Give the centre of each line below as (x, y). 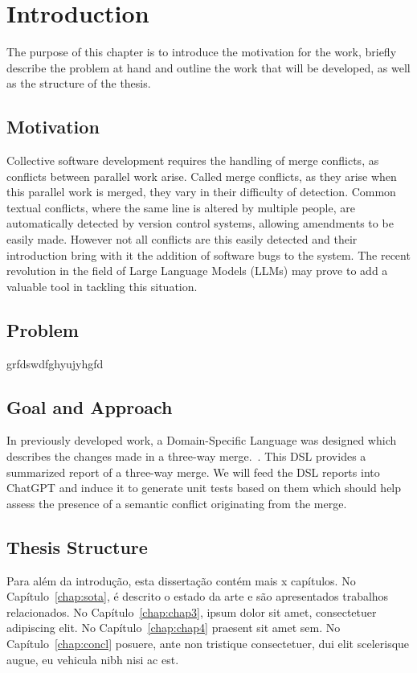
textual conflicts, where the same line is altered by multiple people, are (181, 207)
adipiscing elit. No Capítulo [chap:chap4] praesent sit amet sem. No (174, 628)
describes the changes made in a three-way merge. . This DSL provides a (186, 456)
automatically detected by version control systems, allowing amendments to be (200, 223)
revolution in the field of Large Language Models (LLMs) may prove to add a (197, 271)
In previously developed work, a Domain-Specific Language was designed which (202, 440)
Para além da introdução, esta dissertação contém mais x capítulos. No (181, 580)
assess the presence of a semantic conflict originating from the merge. (177, 503)
